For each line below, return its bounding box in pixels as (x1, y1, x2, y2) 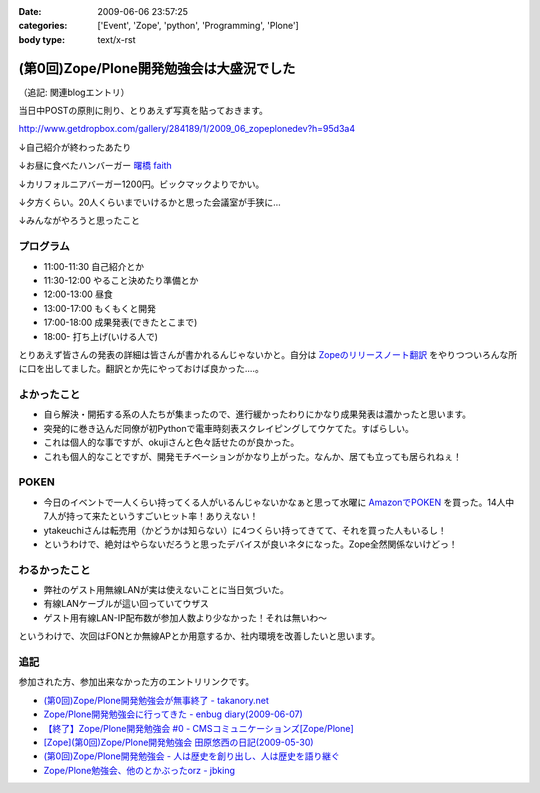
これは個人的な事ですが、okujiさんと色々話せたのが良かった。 (43, 436, 300, 449)
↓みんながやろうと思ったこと (18, 215, 140, 227)
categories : (18, 20, 68, 32)
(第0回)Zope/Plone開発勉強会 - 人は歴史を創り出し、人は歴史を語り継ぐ (43, 750, 340, 762)
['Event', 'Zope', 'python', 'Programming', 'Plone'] (97, 20, 299, 32)
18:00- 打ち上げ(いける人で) (43, 330, 159, 342)
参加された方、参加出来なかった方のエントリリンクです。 (18, 676, 255, 688)
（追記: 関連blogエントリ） (18, 86, 130, 98)
